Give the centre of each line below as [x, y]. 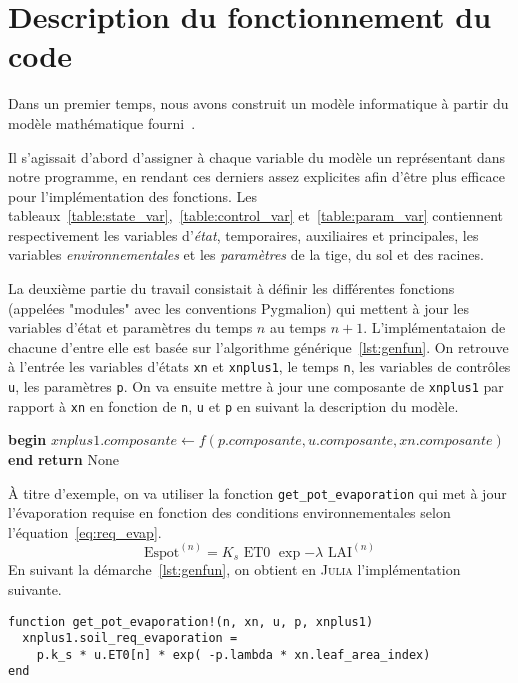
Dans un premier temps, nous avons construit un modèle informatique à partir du [258, 103]
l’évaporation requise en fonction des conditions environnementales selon [229, 512]
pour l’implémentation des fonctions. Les [132, 195]
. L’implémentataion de [434, 327]
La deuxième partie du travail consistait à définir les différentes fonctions [231, 288]
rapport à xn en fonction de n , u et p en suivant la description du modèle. [233, 405]
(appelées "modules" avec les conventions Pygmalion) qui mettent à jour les [238, 307]
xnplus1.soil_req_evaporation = [130, 638]
